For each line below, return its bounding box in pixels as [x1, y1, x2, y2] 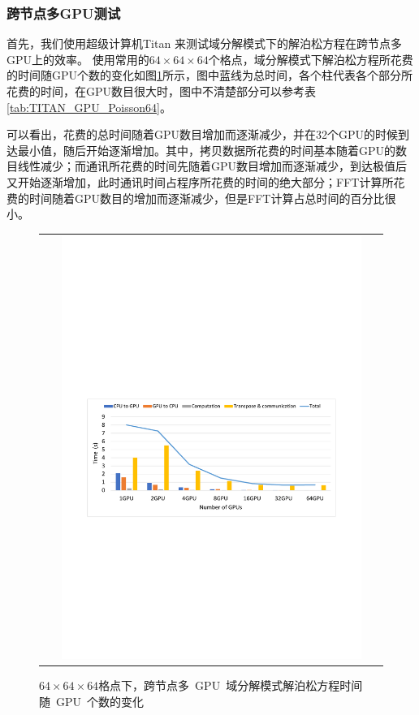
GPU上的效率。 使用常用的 [6, 50, 149, 67]
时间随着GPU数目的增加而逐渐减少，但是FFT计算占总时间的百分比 [28, 189, 385, 206]
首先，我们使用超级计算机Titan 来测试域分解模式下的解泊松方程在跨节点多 [6, 35, 402, 52]
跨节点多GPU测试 [6, 2, 121, 23]
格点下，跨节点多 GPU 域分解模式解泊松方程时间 [98, 676, 363, 693]
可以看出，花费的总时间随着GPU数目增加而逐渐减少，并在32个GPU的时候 [6, 126, 399, 143]
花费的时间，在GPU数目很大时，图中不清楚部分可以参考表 [6, 83, 317, 99]
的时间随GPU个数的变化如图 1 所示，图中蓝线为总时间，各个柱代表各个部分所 [6, 67, 413, 84]
